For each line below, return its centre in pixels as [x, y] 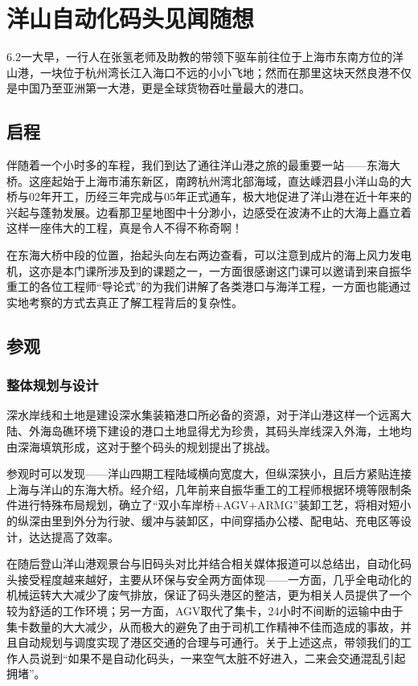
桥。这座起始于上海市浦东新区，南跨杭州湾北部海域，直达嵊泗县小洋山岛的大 [209, 180]
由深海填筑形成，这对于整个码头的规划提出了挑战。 [141, 446]
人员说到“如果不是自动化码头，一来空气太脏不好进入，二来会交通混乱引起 [211, 657]
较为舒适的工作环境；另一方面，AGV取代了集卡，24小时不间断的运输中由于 [205, 610]
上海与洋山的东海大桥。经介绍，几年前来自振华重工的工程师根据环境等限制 [203, 489]
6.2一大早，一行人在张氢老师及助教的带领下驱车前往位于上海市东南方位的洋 [205, 57]
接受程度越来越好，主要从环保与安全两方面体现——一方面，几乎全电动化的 [214, 579]
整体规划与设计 [53, 385]
